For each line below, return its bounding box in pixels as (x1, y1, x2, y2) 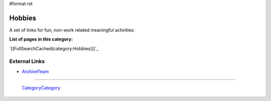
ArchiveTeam (22, 68, 49, 74)
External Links (9, 58, 45, 65)
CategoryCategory (22, 85, 61, 91)
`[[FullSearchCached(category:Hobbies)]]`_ (9, 45, 99, 51)
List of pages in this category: (9, 36, 73, 42)
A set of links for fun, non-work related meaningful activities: (9, 27, 135, 33)
